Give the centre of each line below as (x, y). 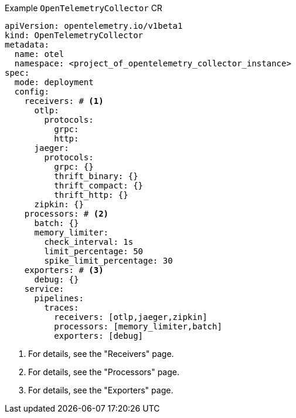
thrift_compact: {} (99, 186)
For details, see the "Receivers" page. (101, 354)
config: (32, 92)
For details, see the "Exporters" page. (101, 390)
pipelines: (59, 298)
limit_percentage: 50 (94, 251)
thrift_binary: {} (96, 176)
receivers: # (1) (64, 101)
